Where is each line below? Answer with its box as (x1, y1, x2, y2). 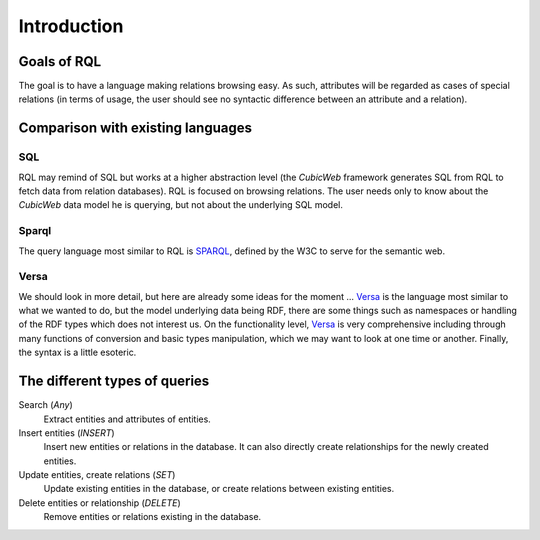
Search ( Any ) (18, 399, 74, 411)
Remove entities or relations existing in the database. (43, 511, 262, 523)
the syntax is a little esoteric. (18, 346, 137, 359)
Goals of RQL (18, 53, 102, 70)
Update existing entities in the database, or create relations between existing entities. (43, 483, 395, 495)
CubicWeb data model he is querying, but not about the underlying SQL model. (18, 199, 344, 211)
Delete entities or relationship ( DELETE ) (18, 496, 182, 509)
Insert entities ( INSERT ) (18, 426, 115, 439)
